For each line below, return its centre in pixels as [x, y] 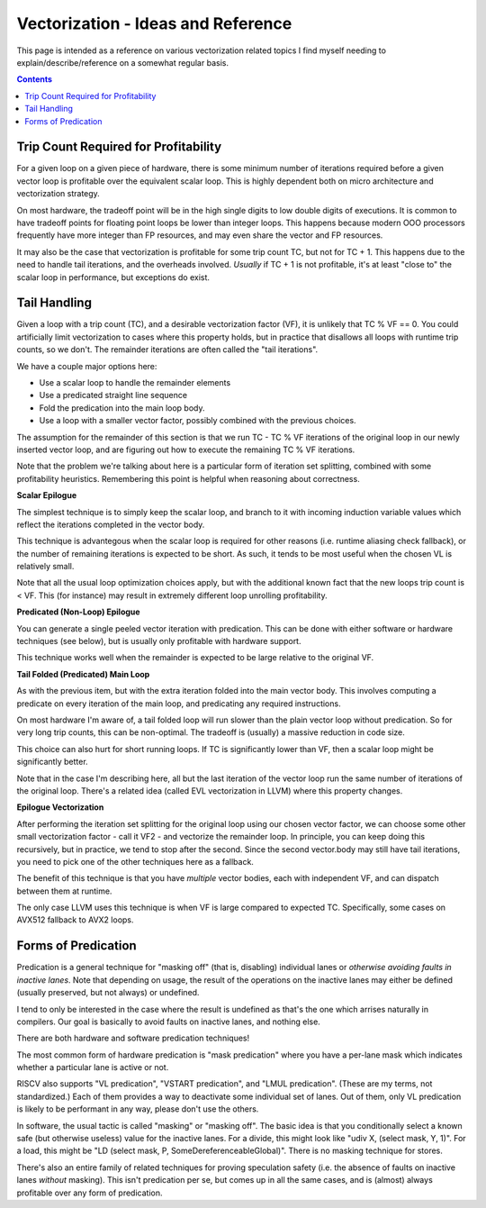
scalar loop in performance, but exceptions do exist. [113, 277]
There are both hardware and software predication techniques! [133, 1038]
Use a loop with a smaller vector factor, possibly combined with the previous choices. [198, 421]
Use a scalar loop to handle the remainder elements [135, 382]
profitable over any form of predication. [90, 1193]
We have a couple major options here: [87, 366]
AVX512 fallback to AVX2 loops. [75, 920]
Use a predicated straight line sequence [113, 395]
